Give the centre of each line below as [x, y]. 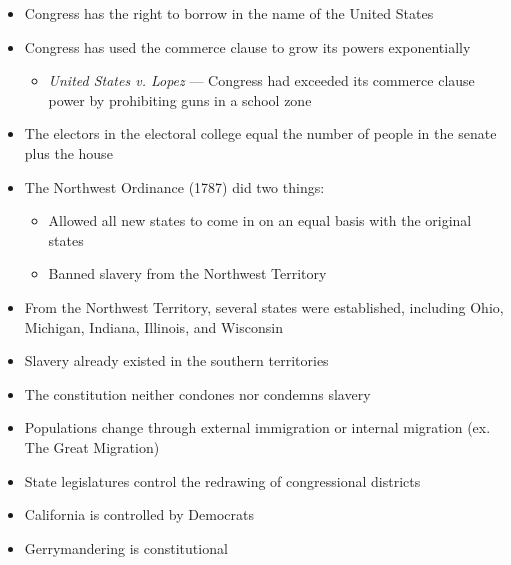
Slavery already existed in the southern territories [176, 360]
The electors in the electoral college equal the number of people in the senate [260, 133]
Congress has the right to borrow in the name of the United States [229, 13]
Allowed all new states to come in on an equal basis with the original [260, 220]
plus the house [68, 152]
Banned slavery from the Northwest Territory [187, 273]
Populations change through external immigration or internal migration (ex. [257, 427]
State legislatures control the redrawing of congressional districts [222, 480]
